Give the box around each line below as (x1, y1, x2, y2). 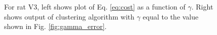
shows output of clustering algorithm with (4, 11, 134, 21)
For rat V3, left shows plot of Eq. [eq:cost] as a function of (4, 1, 186, 11)
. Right (191, 1, 213, 11)
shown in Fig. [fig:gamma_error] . (4, 21, 107, 31)
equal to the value (142, 11, 199, 21)
